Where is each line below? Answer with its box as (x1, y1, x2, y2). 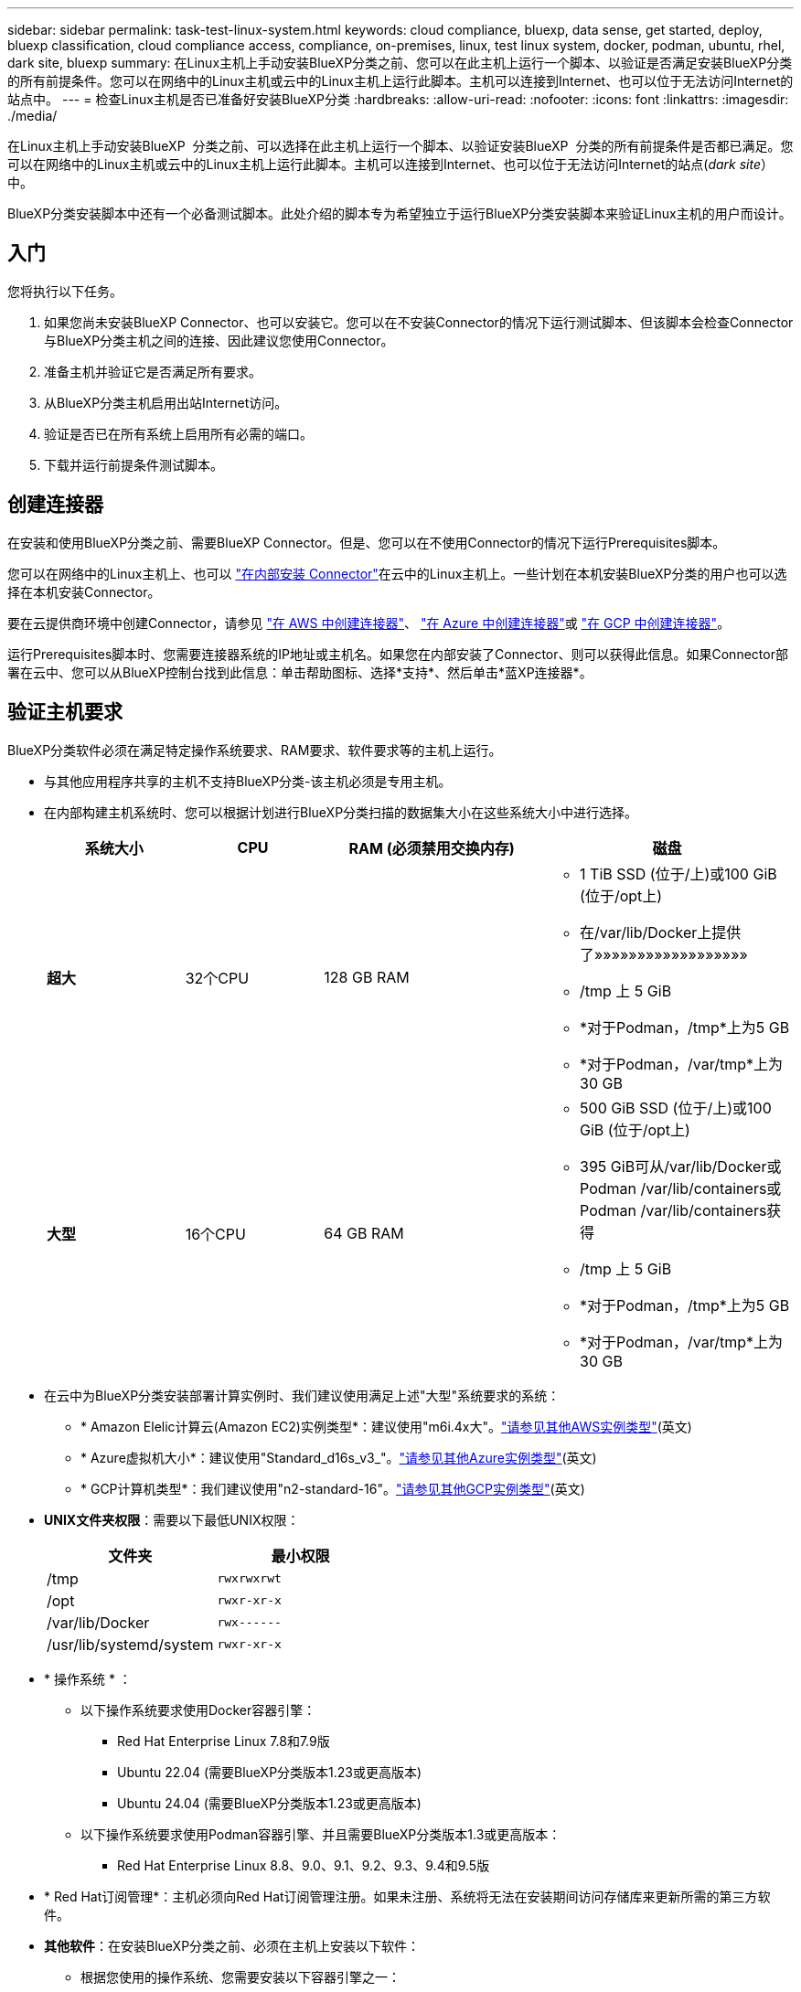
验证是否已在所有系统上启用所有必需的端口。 (44, 425, 313, 442)
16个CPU (185, 1224, 246, 1243)
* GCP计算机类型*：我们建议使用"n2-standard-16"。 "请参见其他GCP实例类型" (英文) (80, 1480, 585, 1497)
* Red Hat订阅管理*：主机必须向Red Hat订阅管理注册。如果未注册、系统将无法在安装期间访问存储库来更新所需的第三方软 (44, 1888, 771, 1904)
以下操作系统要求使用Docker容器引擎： (80, 1701, 316, 1718)
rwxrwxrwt (217, 1571, 282, 1586)
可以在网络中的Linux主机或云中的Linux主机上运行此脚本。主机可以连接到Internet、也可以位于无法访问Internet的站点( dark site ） (7, 156, 774, 172)
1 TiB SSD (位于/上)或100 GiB (580, 864, 777, 883)
